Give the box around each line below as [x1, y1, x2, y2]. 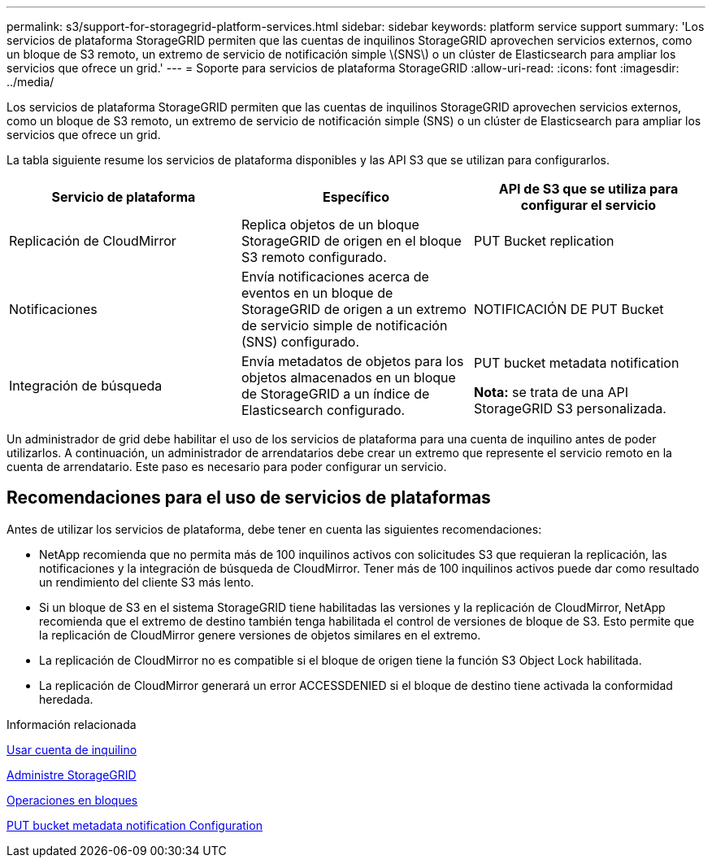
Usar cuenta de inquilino [7, 742, 137, 757]
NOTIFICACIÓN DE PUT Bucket [473, 301, 664, 317]
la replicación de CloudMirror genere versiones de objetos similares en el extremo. [39, 627, 481, 642]
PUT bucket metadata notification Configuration [7, 818, 263, 832]
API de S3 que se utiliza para [498, 181, 679, 197]
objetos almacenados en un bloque [241, 369, 456, 386]
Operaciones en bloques [7, 792, 138, 807]
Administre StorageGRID [7, 767, 137, 782]
